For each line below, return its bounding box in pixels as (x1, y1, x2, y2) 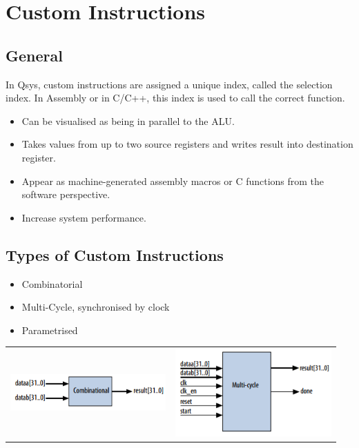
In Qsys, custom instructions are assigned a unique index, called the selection (6, 77, 333, 91)
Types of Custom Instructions (6, 244, 224, 265)
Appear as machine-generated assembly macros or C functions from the (21, 173, 324, 188)
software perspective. (21, 187, 110, 202)
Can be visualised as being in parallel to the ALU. (21, 113, 235, 128)
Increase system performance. (21, 210, 146, 224)
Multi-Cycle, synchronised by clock (21, 300, 170, 314)
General (6, 44, 63, 66)
